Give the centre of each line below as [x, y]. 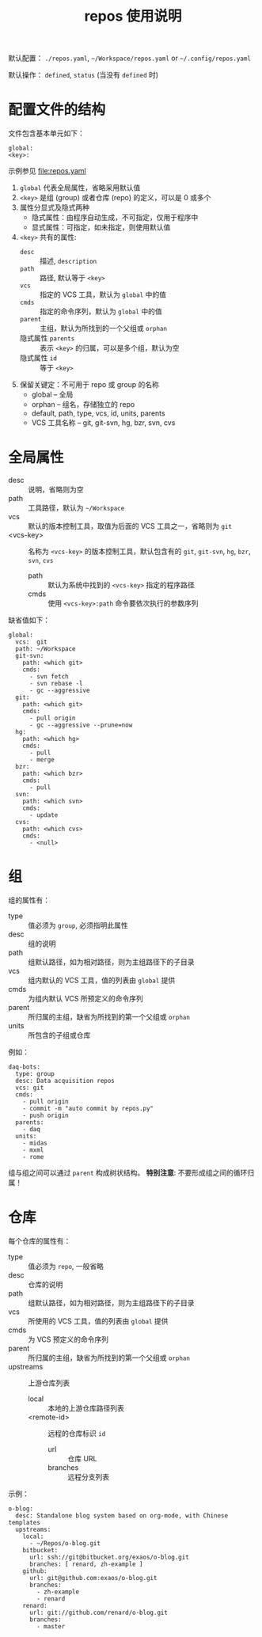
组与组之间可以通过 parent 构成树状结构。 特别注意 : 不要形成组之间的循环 [128, 1173]
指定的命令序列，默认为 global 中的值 [101, 311]
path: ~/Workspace [46, 649]
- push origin [46, 1115]
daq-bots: [25, 1067]
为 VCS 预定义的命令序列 [68, 1339]
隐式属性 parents [47, 338]
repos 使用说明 [133, 16]
